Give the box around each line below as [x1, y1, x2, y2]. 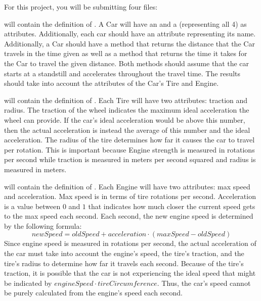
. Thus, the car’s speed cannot [157, 277, 251, 288]
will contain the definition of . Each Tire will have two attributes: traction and [4, 94, 248, 105]
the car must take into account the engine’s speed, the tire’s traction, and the [4, 248, 244, 259]
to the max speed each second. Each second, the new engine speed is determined [4, 211, 253, 221]
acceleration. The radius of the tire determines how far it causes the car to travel [4, 134, 255, 145]
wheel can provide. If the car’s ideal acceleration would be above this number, [4, 114, 245, 125]
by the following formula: [4, 220, 82, 231]
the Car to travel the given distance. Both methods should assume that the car [4, 58, 249, 68]
